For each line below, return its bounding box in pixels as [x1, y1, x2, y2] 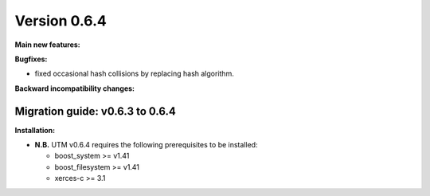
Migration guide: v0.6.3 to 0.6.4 [14, 104, 177, 118]
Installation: [14, 125, 56, 135]
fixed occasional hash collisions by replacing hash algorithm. [34, 69, 234, 79]
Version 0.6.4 [14, 12, 107, 29]
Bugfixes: [14, 54, 48, 64]
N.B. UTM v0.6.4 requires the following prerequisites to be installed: [34, 140, 258, 150]
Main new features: [14, 40, 81, 49]
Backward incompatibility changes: [14, 84, 135, 93]
